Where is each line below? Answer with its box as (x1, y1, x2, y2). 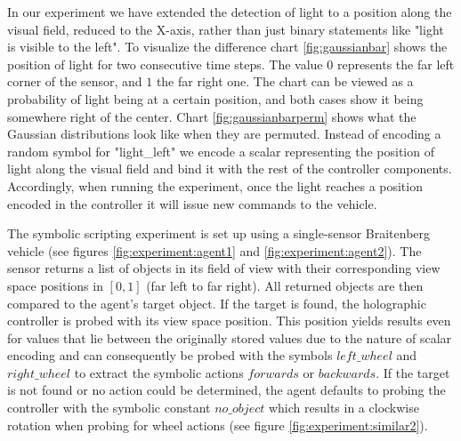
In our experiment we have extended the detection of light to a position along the (7, 3, 452, 20)
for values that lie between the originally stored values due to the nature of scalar (7, 328, 452, 347)
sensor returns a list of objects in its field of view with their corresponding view (7, 259, 441, 277)
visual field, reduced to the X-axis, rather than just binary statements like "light (7, 20, 444, 38)
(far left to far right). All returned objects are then (146, 276, 424, 294)
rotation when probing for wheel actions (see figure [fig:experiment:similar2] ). (7, 415, 428, 434)
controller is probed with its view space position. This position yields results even (7, 311, 451, 330)
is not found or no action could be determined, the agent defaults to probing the (7, 381, 446, 399)
